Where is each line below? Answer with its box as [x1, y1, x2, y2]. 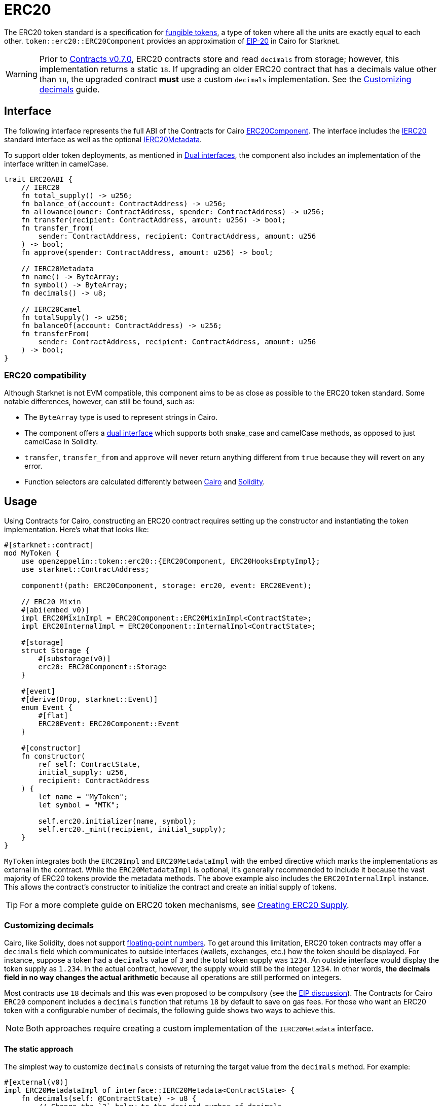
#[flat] [38, 711, 68, 720]
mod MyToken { [4, 549, 60, 558]
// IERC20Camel [21, 305, 81, 313]
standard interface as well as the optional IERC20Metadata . [4, 135, 202, 144]
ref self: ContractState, [38, 760, 141, 769]
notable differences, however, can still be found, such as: [4, 397, 195, 406]
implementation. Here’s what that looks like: [4, 525, 149, 534]
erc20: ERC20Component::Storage [38, 663, 167, 671]
